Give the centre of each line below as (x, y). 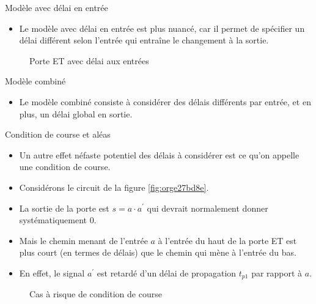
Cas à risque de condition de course (96, 294)
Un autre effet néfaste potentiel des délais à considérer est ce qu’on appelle (159, 154)
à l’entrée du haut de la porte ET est (227, 240)
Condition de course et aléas (58, 134)
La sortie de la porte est (64, 208)
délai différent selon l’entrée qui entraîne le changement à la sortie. (144, 40)
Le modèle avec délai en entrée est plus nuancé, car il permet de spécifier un (162, 28)
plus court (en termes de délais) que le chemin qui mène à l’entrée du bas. (158, 252)
